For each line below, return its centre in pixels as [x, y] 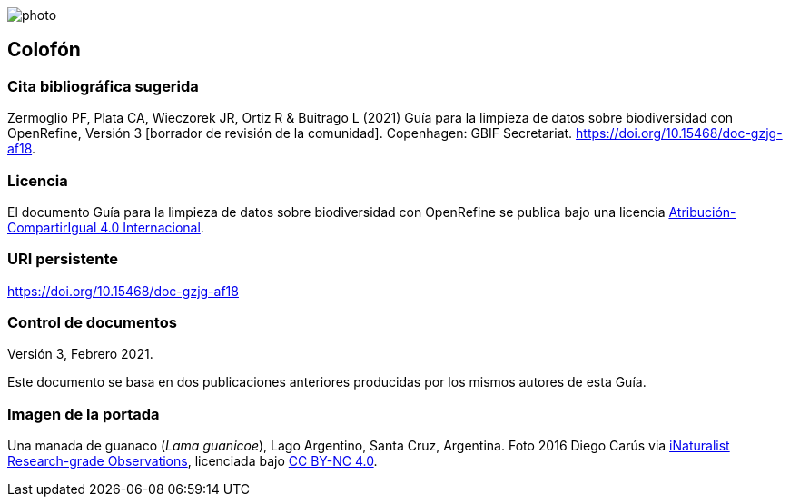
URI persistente [63, 259]
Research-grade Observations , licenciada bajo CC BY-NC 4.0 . [193, 461]
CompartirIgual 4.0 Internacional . [106, 227]
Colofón [44, 50]
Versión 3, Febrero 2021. [80, 354]
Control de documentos [92, 323]
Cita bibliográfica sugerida [103, 86]
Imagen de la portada [84, 414]
